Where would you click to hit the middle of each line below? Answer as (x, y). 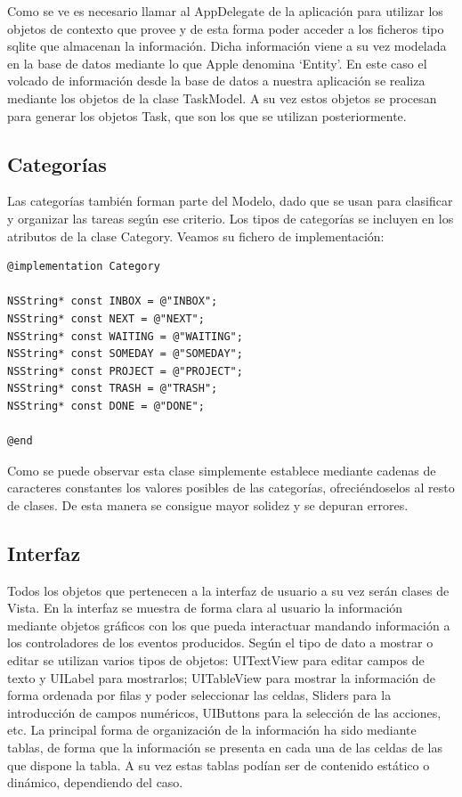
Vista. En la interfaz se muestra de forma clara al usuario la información (205, 608)
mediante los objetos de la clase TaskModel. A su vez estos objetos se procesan (222, 98)
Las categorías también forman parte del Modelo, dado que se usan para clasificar (230, 201)
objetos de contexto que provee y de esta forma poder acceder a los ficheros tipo (226, 28)
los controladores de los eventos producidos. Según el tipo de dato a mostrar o (220, 642)
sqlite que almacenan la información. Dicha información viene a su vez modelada (227, 46)
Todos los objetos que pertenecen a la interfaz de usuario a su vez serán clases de (228, 590)
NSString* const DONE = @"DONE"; (106, 406)
